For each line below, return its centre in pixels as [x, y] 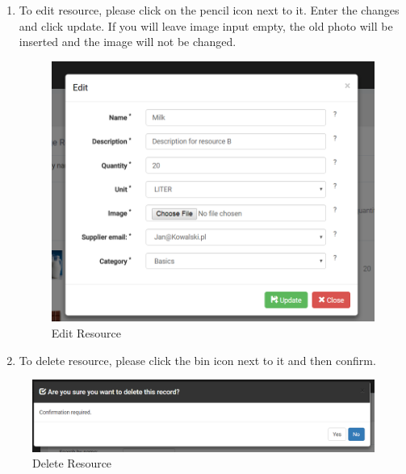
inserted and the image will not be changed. [128, 42]
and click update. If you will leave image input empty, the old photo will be [206, 25]
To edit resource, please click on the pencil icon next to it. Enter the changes [209, 10]
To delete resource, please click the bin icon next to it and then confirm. [197, 360]
